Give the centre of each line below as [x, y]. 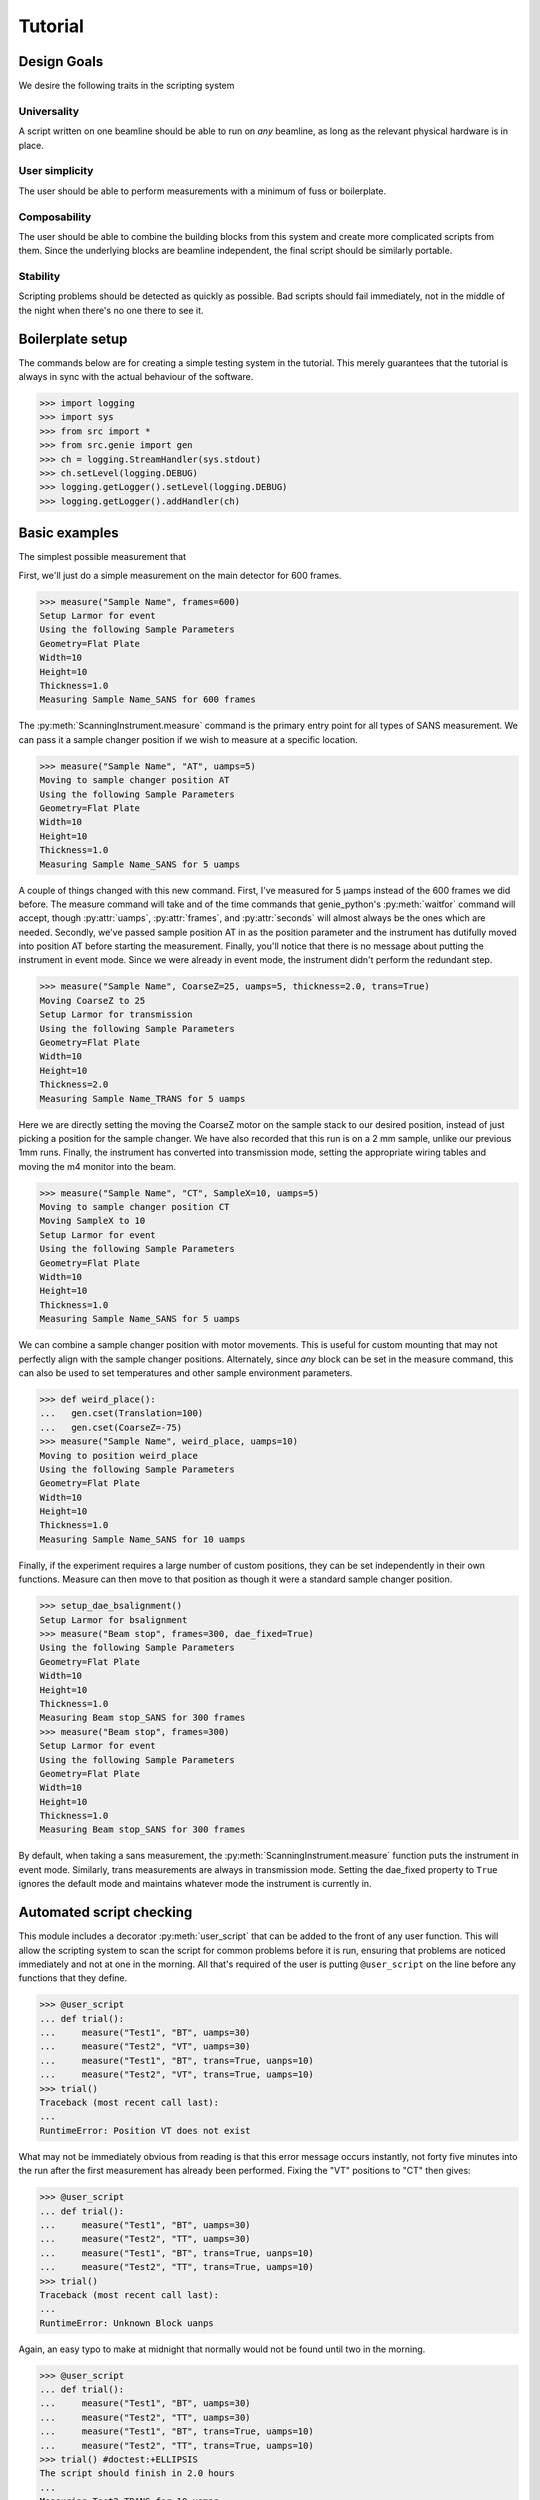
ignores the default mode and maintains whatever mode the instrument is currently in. [195, 1884]
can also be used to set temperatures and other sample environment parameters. [185, 1372]
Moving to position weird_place [119, 1455]
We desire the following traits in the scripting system [126, 86]
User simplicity [56, 171]
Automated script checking [105, 1912]
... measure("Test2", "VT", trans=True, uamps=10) [176, 2074]
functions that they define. [73, 1978]
